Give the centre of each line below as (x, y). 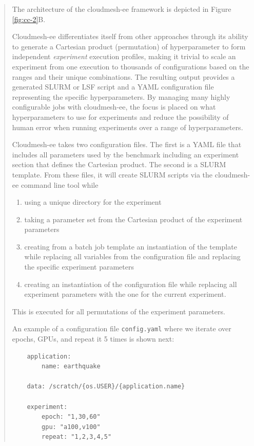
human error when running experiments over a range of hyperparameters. (128, 127)
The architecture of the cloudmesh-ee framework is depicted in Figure (122, 9)
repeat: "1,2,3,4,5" (77, 437)
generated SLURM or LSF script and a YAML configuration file (113, 87)
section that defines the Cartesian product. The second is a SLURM (119, 164)
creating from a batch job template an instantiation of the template (131, 246)
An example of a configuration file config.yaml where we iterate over (122, 328)
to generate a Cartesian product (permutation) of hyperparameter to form (129, 46)
